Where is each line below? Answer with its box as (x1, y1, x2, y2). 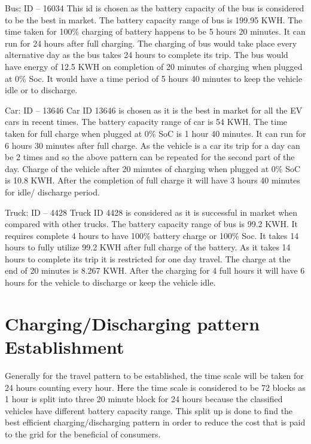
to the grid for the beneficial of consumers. (5, 427, 161, 440)
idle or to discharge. (5, 84, 78, 96)
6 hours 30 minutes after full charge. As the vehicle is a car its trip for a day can (5, 139, 300, 151)
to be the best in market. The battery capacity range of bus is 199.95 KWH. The (5, 13, 303, 26)
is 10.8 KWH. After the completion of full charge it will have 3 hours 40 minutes (5, 174, 300, 186)
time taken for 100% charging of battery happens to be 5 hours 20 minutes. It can (5, 25, 306, 38)
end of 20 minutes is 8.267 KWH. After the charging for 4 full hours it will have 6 (5, 264, 305, 277)
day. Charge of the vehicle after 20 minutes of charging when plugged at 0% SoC (5, 162, 301, 174)
